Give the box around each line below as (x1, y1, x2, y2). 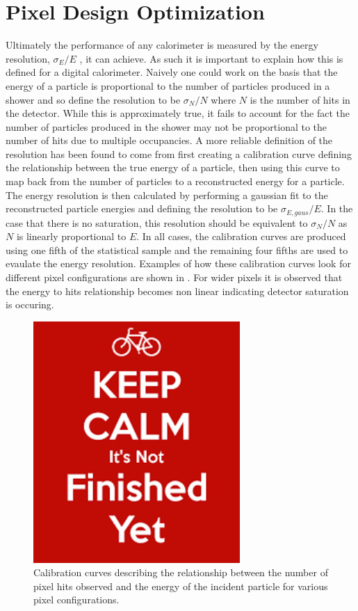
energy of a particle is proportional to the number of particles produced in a (6, 78, 330, 93)
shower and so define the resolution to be (6, 92, 181, 106)
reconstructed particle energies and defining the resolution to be (6, 201, 278, 216)
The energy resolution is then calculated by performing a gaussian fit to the (6, 187, 328, 202)
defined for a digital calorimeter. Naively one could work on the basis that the (6, 65, 338, 79)
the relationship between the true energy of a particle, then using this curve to (6, 160, 340, 175)
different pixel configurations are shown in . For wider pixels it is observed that (6, 270, 343, 285)
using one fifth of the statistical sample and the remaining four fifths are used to (6, 242, 348, 257)
